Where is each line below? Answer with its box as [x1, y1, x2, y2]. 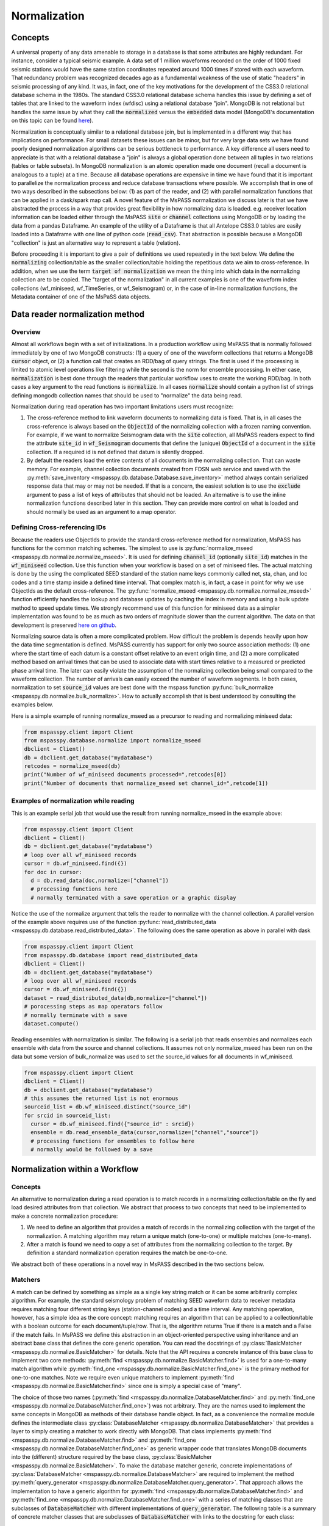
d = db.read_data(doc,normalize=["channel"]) [30, 877, 169, 884]
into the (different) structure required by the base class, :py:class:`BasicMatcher [11, 1453, 213, 1461]
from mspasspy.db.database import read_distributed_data [24, 952, 198, 958]
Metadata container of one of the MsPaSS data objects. [11, 293, 151, 300]
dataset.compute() [24, 1020, 79, 1027]
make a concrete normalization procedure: [11, 1212, 118, 1220]
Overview [11, 327, 41, 336]
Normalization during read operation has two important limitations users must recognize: [11, 403, 234, 410]
